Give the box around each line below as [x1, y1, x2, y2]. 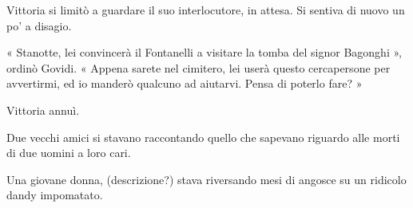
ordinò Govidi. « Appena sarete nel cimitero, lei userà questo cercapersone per [6, 59, 391, 76]
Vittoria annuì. [6, 101, 80, 118]
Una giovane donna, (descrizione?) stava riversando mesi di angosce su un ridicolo [6, 171, 407, 187]
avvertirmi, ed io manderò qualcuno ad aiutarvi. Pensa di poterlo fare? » [6, 75, 363, 92]
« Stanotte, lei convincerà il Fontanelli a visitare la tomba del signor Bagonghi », [6, 44, 402, 61]
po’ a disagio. [6, 17, 72, 33]
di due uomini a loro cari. [6, 144, 131, 161]
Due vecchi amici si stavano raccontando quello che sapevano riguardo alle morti [6, 128, 400, 145]
